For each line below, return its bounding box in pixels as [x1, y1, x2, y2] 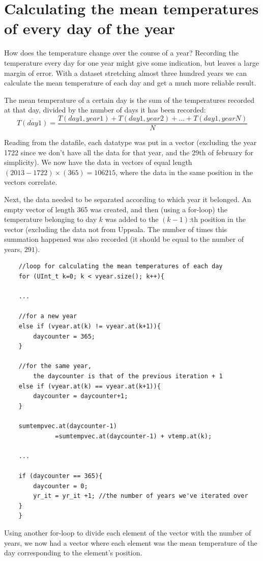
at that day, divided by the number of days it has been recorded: [4, 104, 206, 115]
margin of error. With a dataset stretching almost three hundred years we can [4, 67, 247, 78]
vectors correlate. [4, 177, 57, 187]
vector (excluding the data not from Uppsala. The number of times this [4, 223, 227, 234]
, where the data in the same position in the [115, 166, 253, 177]
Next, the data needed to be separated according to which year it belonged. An [4, 193, 251, 204]
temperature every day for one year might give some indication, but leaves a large [4, 57, 259, 68]
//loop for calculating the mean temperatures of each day [18, 263, 223, 270]
